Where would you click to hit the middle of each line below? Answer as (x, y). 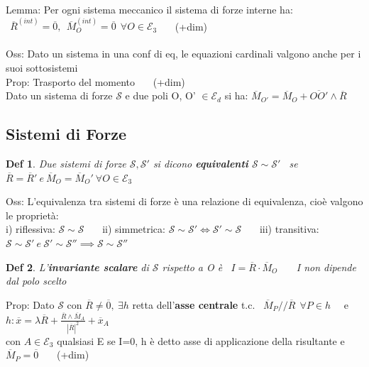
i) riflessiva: (31, 229)
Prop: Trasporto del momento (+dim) (95, 81)
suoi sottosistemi (42, 68)
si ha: (236, 95)
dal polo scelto (36, 281)
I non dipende (326, 267)
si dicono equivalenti (200, 164)
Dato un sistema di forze (59, 95)
